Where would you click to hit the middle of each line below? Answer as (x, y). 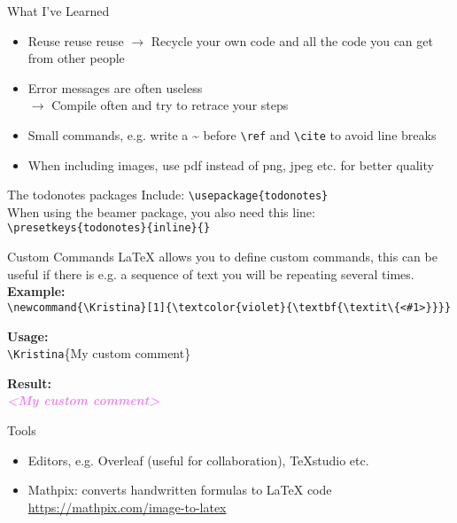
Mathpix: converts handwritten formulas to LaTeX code (180, 490)
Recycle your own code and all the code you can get (292, 40)
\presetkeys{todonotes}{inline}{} (109, 228)
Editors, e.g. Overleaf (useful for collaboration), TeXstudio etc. (198, 460)
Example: (36, 291)
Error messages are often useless (115, 87)
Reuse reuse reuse (76, 40)
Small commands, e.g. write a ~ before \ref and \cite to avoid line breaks (232, 134)
